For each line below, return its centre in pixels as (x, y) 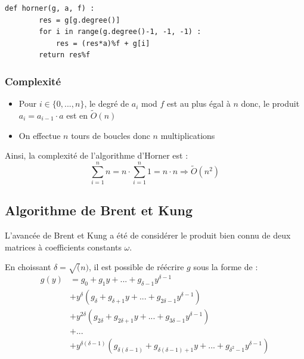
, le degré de (107, 103)
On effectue (40, 135)
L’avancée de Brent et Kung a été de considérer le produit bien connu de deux (148, 235)
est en (77, 115)
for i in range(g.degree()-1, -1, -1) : (120, 32)
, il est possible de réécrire (136, 267)
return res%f (65, 55)
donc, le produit (270, 103)
